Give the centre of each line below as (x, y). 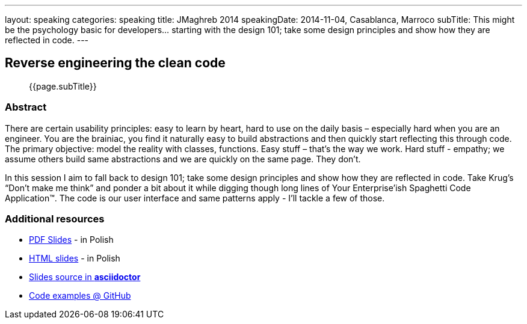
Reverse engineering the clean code (115, 63)
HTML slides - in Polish (75, 258)
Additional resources (55, 219)
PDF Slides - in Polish (71, 240)
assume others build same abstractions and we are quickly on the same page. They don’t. (183, 159)
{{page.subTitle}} (63, 86)
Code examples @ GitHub (80, 296)
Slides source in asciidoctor (85, 277)
